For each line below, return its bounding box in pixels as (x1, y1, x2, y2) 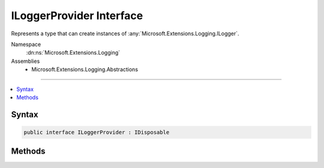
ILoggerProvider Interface (11, 9, 143, 22)
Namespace (11, 41, 41, 48)
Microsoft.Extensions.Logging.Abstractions (31, 66, 138, 73)
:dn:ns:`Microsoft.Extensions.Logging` (26, 49, 121, 56)
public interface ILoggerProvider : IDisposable (23, 129, 170, 136)
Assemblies (11, 57, 40, 65)
